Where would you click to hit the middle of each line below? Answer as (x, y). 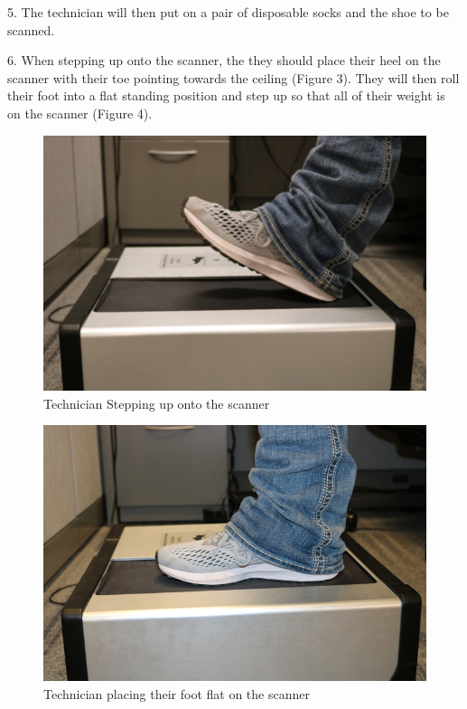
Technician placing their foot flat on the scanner (177, 693)
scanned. (31, 29)
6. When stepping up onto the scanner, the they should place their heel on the (224, 60)
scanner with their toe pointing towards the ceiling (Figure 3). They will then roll (233, 77)
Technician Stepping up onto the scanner (157, 403)
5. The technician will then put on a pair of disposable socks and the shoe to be (228, 12)
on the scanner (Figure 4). (80, 113)
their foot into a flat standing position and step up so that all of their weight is (226, 95)
